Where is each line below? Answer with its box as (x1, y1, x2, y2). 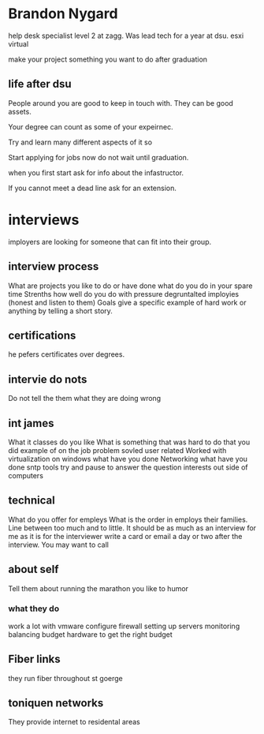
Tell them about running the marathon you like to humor (8, 583, 189, 593)
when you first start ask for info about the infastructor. (8, 167, 184, 178)
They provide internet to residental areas (8, 717, 140, 727)
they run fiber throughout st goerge (8, 673, 124, 683)
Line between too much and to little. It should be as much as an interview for (8, 522, 257, 533)
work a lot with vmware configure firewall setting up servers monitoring (8, 621, 240, 631)
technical (8, 494, 55, 507)
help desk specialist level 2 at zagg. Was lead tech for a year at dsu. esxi (8, 31, 244, 40)
